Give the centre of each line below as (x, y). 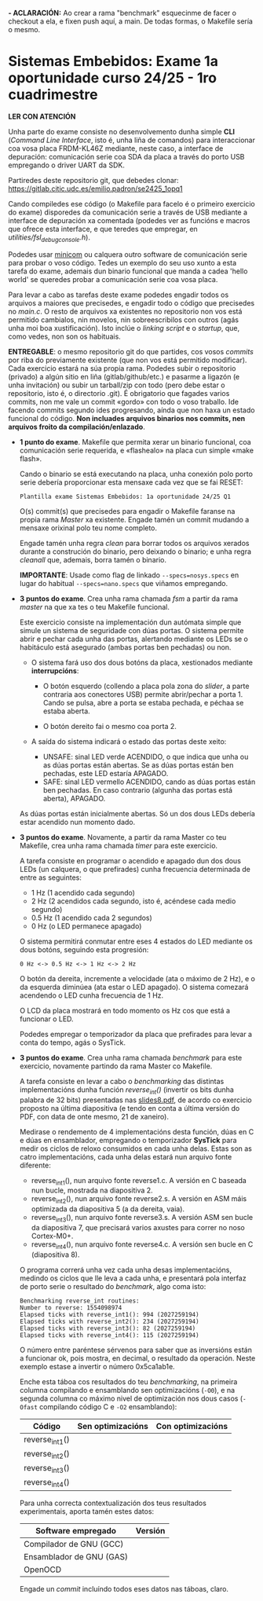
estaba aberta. (66, 711)
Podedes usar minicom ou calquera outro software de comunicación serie (128, 254)
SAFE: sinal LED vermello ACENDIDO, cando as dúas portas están (149, 782)
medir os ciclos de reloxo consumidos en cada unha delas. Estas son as (136, 1149)
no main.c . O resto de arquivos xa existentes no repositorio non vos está (125, 311)
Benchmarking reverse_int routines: (79, 1301)
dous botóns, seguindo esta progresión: (84, 949)
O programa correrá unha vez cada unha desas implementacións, (125, 1269)
